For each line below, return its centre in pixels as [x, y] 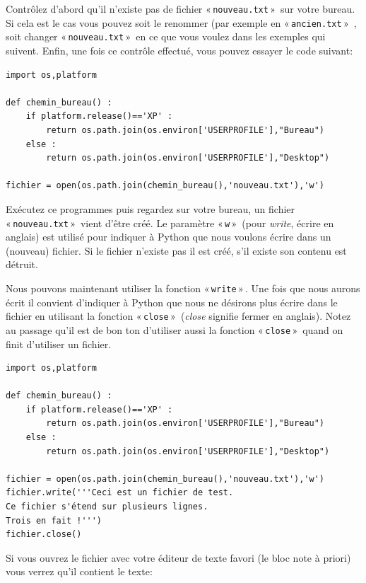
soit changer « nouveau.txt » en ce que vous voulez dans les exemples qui [166, 36]
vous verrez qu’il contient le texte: [79, 571]
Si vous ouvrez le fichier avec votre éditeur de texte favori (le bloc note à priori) [178, 557]
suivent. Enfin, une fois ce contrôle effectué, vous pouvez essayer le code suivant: [179, 50]
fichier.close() [44, 535]
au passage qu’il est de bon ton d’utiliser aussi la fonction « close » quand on [175, 329]
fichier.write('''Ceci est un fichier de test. [120, 493]
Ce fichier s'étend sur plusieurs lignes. [107, 507]
